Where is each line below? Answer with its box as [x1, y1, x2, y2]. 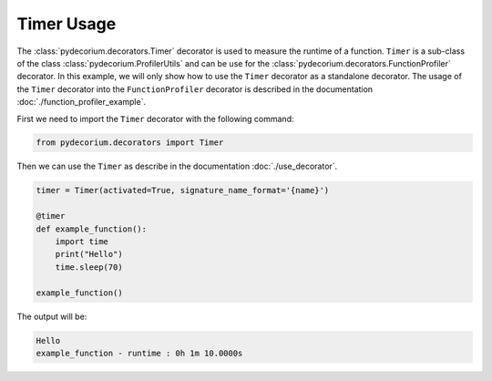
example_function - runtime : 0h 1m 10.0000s [36, 347, 243, 358]
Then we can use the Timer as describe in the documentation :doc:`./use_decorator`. [16, 160, 338, 172]
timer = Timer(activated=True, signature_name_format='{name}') [36, 185, 330, 196]
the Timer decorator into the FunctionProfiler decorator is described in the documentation [16, 83, 374, 95]
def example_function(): [36, 223, 148, 234]
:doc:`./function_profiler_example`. [16, 97, 146, 108]
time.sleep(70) [55, 262, 123, 273]
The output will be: [16, 311, 87, 322]
